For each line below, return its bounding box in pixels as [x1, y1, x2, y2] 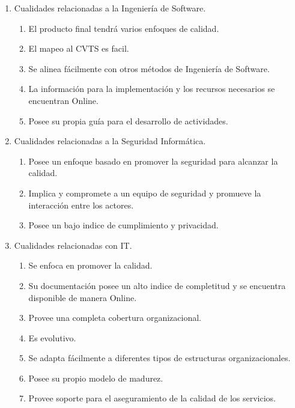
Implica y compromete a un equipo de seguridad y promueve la [28, 186, 261, 199]
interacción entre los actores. [28, 198, 134, 211]
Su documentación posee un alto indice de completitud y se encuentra [28, 279, 286, 291]
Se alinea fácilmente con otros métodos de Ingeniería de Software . [28, 62, 270, 75]
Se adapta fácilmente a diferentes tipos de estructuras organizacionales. [28, 352, 291, 364]
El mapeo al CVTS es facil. [28, 42, 129, 55]
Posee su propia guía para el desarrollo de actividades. [28, 114, 228, 127]
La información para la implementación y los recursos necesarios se [28, 82, 275, 95]
